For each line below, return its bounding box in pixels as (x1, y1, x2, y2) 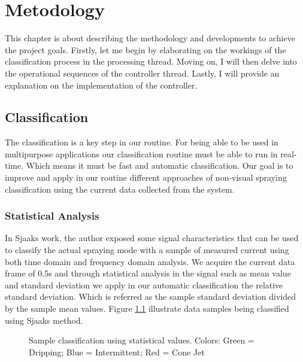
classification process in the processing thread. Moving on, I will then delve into (5, 55, 297, 68)
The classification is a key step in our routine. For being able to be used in (5, 136, 278, 148)
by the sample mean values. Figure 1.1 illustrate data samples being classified (5, 302, 289, 315)
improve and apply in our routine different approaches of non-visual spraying (5, 171, 287, 184)
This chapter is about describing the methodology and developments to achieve (5, 32, 295, 44)
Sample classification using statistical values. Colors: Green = (29, 334, 254, 346)
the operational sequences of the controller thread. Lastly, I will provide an (5, 66, 280, 79)
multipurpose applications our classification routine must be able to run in (5, 147, 278, 160)
